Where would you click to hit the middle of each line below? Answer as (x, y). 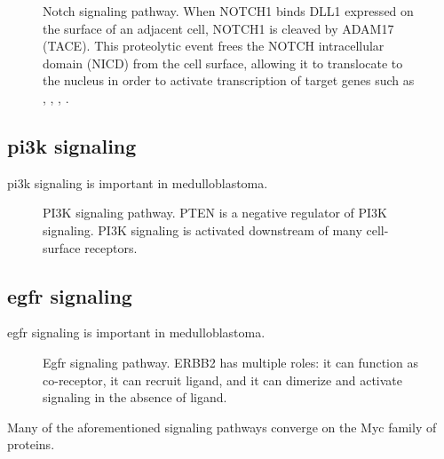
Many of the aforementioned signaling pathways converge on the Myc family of (222, 427)
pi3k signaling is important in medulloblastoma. (138, 182)
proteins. (31, 444)
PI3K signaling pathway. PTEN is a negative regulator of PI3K (215, 213)
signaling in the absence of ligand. (135, 397)
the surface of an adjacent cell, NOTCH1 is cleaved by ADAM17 (218, 28)
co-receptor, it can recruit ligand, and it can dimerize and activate (223, 380)
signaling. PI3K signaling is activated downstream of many (202, 229)
